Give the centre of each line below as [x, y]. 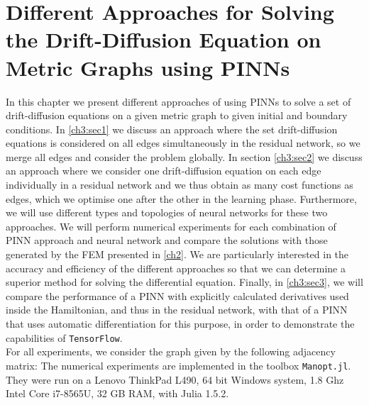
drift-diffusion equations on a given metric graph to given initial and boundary [177, 115]
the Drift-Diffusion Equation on [164, 39]
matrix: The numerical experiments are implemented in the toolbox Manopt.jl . [178, 365]
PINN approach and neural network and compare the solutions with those [167, 240]
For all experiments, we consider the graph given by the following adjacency [171, 351]
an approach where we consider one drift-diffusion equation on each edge [164, 171]
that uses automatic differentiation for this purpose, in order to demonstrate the [180, 323]
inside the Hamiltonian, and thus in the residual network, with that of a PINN [177, 310]
